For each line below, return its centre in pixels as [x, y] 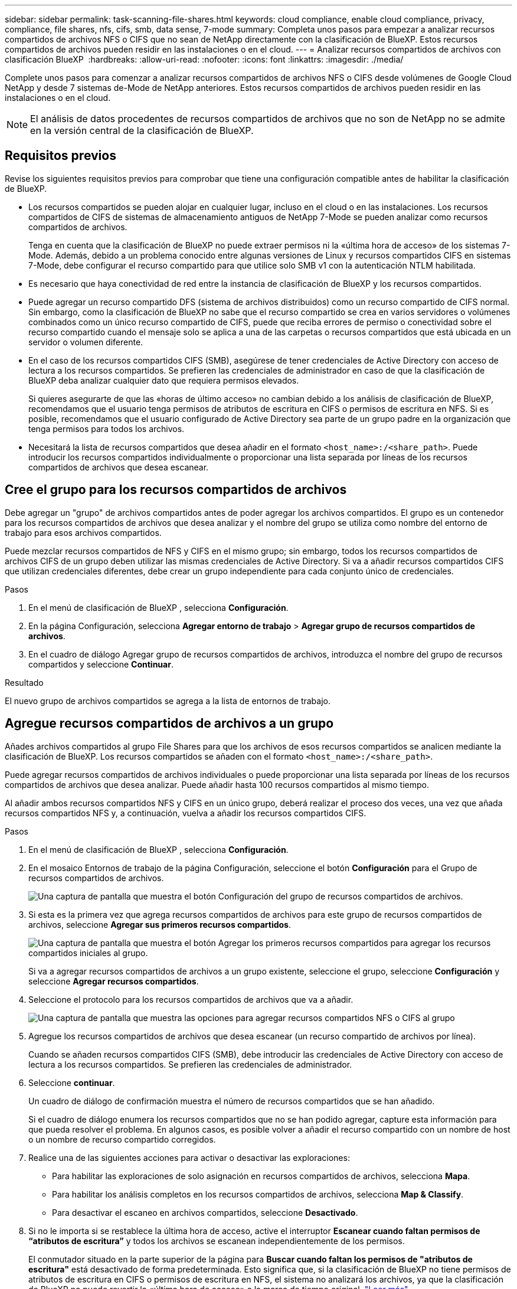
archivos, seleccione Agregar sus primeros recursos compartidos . [160, 924]
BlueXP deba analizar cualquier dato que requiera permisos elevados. [164, 380]
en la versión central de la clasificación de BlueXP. [142, 130]
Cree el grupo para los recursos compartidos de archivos [176, 490]
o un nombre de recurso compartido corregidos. [122, 1139]
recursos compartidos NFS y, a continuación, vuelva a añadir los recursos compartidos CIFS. [186, 813]
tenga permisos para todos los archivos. [107, 428]
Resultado [24, 682]
